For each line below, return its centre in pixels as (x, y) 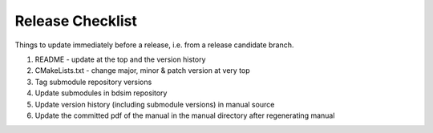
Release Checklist (76, 21)
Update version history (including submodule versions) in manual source (155, 104)
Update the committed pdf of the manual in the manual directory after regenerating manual (185, 115)
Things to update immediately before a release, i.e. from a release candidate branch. (154, 45)
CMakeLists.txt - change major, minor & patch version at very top (142, 71)
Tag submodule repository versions (93, 82)
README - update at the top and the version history (120, 59)
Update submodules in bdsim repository (101, 93)
